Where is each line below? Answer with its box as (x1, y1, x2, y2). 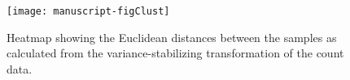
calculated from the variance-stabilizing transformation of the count (7, 44, 344, 61)
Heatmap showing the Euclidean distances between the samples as (7, 28, 337, 45)
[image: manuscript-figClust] (7, 6, 170, 17)
